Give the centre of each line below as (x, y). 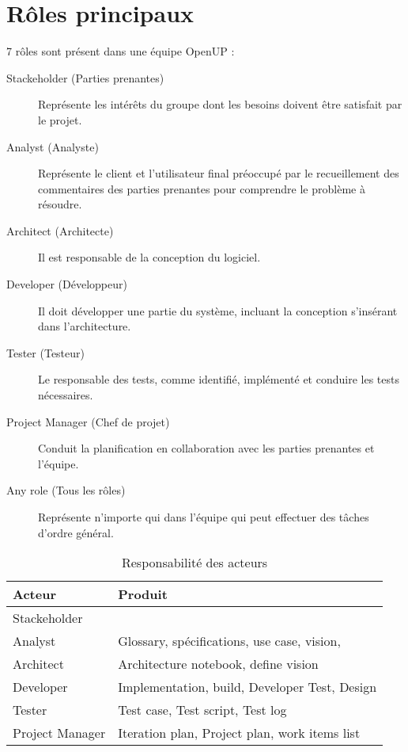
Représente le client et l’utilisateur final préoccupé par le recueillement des (219, 173)
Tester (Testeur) (45, 352)
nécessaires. (66, 395)
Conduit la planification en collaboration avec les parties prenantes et (206, 448)
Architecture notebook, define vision (218, 664)
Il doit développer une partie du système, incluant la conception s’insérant (218, 310)
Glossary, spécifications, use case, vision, (229, 641)
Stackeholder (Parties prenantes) (85, 77)
